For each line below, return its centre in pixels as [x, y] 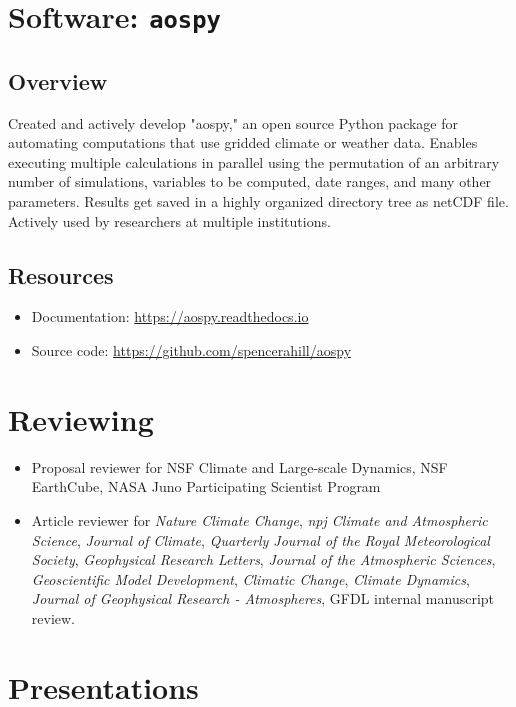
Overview [58, 80]
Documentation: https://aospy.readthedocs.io [170, 316]
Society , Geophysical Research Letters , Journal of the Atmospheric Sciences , [263, 559]
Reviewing [81, 418]
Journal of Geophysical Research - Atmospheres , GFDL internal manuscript [263, 598]
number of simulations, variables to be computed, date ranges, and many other [250, 181]
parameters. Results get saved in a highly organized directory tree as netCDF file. [258, 201]
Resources [61, 274]
